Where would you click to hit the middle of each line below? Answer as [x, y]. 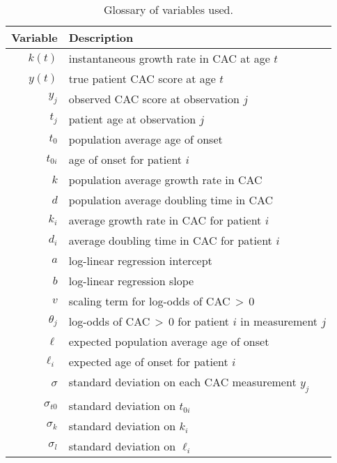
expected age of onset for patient [148, 362]
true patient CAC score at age [142, 78]
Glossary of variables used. [168, 9]
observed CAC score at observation [154, 99]
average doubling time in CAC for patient [170, 240]
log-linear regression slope [131, 281]
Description [101, 37]
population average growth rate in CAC [165, 180]
